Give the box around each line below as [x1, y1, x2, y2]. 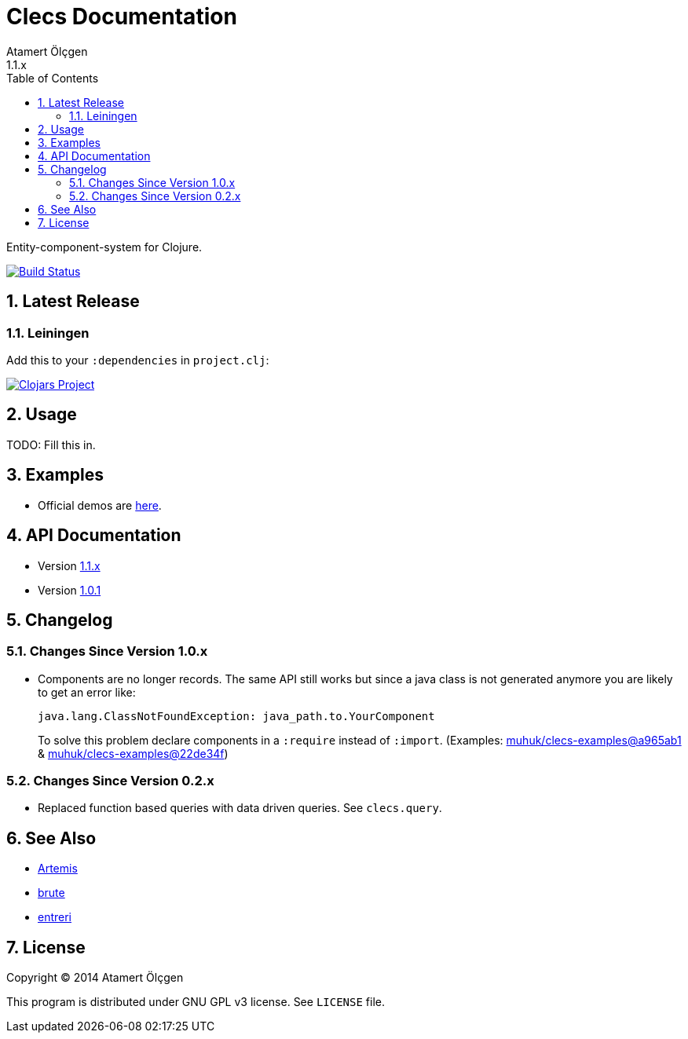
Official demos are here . [38, 498, 162, 512]
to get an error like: [38, 685, 136, 699]
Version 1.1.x [38, 558, 101, 573]
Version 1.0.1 [38, 583, 101, 597]
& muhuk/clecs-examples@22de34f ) [38, 746, 229, 760]
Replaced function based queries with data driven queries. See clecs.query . [38, 801, 442, 815]
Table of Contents [6, 71, 99, 85]
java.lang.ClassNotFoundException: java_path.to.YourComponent [38, 709, 435, 723]
